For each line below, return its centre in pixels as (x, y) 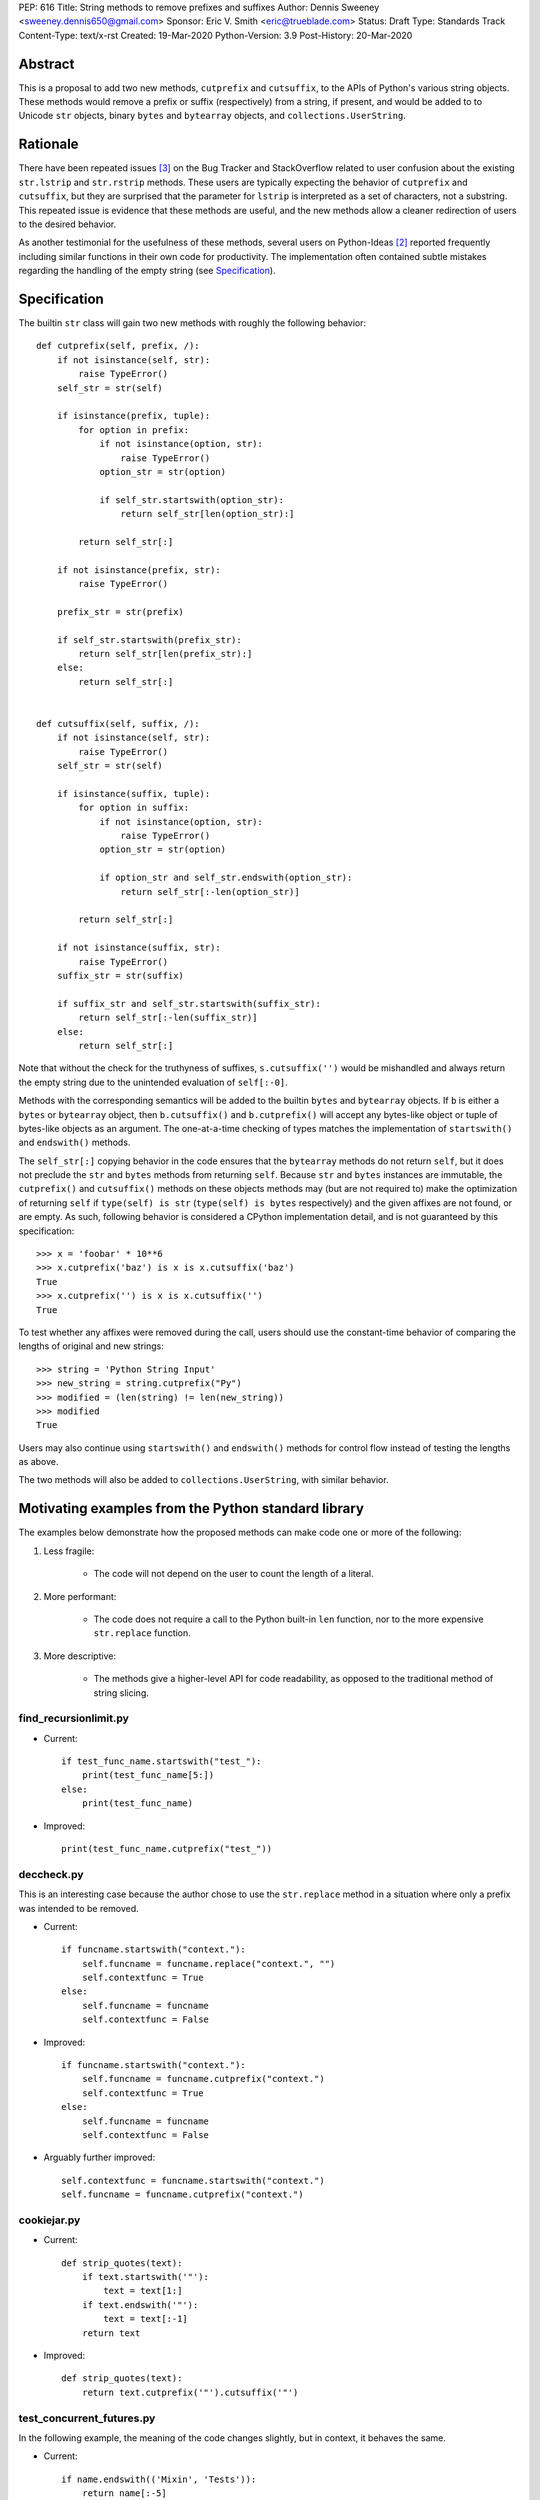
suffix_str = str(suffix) (120, 975)
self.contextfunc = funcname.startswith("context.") (193, 2180)
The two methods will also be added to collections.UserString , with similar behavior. (203, 1480)
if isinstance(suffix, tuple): (133, 793)
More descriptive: (80, 1656)
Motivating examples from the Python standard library (191, 1508)
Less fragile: (69, 1551)
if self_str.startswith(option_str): (192, 499)
